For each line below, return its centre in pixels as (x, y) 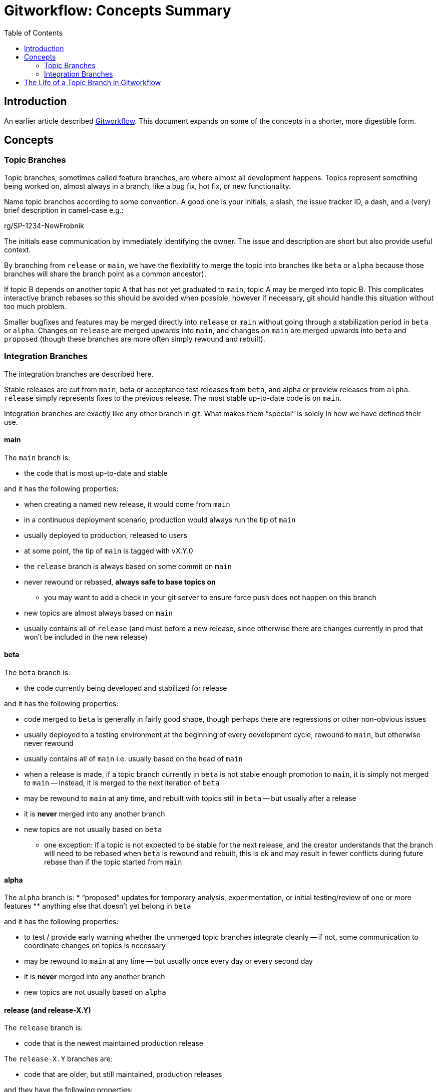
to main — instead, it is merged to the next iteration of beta (122, 783)
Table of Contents (34, 33)
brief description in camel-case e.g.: (64, 210)
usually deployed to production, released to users (106, 535)
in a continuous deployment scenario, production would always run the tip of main (160, 519)
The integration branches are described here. (79, 374)
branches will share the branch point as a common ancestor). (105, 274)
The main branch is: (37, 457)
